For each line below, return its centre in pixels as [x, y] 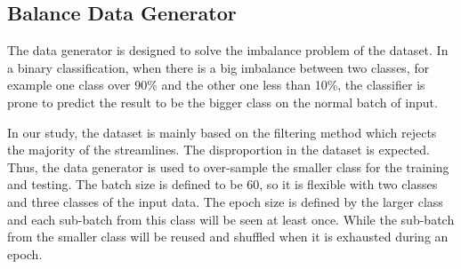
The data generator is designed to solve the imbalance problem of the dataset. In [228, 50]
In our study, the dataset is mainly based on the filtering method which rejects [222, 132]
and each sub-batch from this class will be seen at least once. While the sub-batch [231, 219]
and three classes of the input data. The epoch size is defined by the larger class [225, 201]
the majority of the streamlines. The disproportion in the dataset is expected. [218, 150]
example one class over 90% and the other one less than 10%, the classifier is [216, 85]
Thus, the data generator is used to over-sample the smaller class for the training [228, 166]
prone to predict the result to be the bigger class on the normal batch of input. [222, 102]
